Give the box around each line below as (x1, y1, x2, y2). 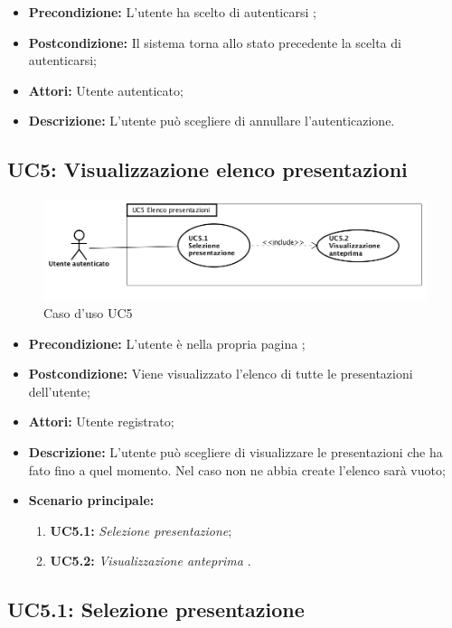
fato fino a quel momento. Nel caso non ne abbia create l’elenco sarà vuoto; (28, 460, 446, 479)
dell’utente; (28, 381, 90, 400)
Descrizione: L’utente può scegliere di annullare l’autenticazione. (28, 111, 395, 130)
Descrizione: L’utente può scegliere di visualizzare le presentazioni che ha (28, 443, 443, 462)
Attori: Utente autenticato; (28, 80, 184, 99)
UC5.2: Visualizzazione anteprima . (50, 551, 251, 570)
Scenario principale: (28, 491, 155, 510)
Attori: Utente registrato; (28, 412, 174, 431)
